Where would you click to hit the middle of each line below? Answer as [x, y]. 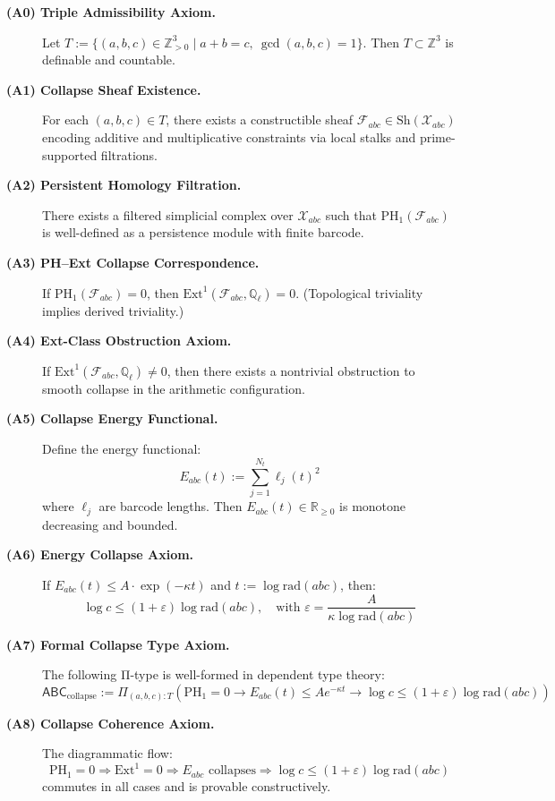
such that [351, 214]
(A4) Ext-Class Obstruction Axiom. [119, 341]
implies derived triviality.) [113, 310]
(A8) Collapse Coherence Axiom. [111, 723]
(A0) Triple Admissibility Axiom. [111, 12]
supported [70, 154]
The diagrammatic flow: [107, 753]
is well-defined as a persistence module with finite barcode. [203, 232]
